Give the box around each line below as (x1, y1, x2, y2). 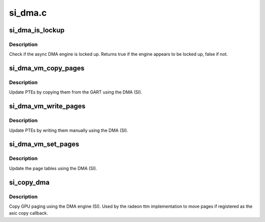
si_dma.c (9, 7, 47, 18)
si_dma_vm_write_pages (9, 102, 86, 110)
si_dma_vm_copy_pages (9, 64, 85, 73)
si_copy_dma (9, 178, 50, 186)
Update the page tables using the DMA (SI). (9, 165, 98, 171)
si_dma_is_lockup (9, 26, 65, 34)
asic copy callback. (9, 210, 49, 216)
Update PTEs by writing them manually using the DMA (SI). (9, 127, 129, 133)
